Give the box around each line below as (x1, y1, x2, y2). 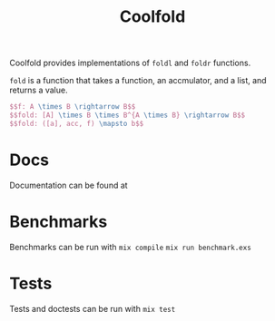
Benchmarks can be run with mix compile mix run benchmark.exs (9, 241, 251, 252)
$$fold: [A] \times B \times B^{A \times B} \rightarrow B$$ (9, 111, 246, 120)
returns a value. (9, 84, 68, 96)
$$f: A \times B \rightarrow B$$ (9, 102, 136, 112)
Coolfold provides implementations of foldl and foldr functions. (9, 57, 251, 69)
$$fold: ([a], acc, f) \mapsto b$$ (9, 119, 144, 128)
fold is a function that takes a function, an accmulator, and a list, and (9, 75, 267, 86)
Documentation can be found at (9, 180, 129, 190)
